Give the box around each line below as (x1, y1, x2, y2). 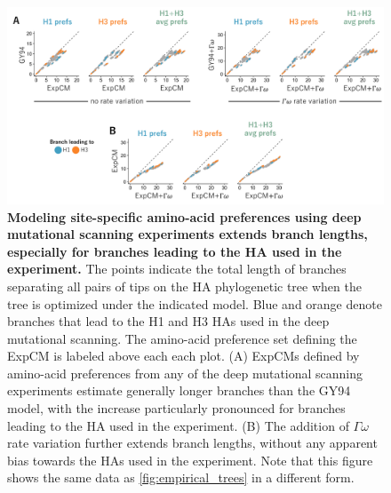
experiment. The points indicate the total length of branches (7, 259, 347, 278)
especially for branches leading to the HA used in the (7, 242, 342, 260)
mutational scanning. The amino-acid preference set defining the (7, 329, 357, 347)
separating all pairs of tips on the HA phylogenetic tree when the (7, 276, 362, 295)
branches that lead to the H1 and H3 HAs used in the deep (7, 312, 330, 330)
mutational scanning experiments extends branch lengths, (7, 225, 368, 243)
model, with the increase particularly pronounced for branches (7, 399, 346, 417)
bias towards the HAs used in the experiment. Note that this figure (7, 450, 373, 469)
